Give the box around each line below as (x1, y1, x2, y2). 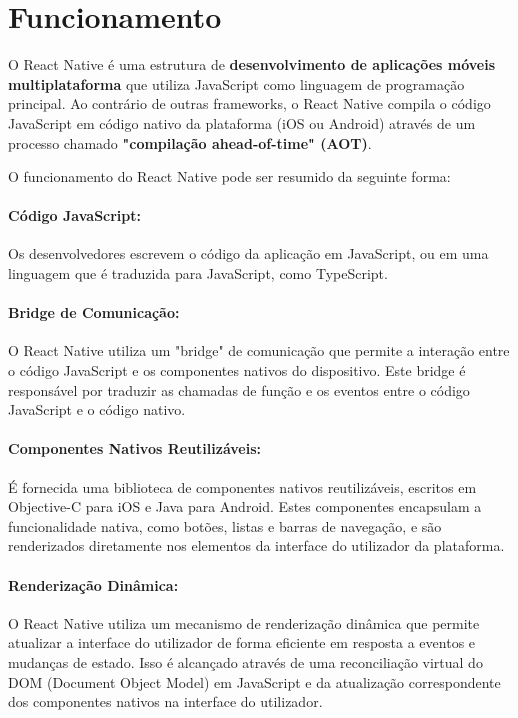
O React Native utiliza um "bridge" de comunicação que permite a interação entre (8, 340, 510, 361)
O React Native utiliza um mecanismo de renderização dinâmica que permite (8, 612, 480, 633)
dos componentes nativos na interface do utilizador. (8, 691, 323, 712)
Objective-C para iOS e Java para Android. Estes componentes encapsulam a (8, 496, 482, 517)
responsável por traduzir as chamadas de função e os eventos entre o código (8, 379, 470, 400)
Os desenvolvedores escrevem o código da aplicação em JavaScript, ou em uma (8, 243, 489, 264)
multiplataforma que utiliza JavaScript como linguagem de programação (8, 73, 465, 94)
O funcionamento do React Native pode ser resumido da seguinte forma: (8, 166, 451, 187)
